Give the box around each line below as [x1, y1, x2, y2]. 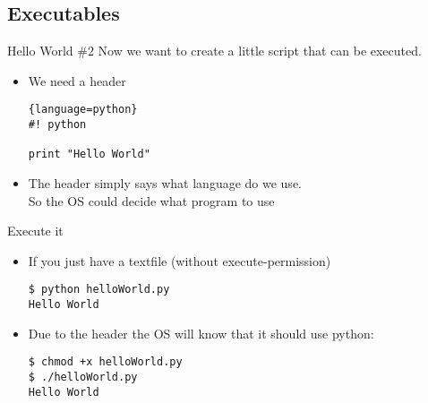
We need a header [28, 71, 126, 90]
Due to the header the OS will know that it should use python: [28, 323, 374, 342]
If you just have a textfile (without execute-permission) [28, 251, 331, 270]
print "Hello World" [28, 148, 150, 161]
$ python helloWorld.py [28, 283, 170, 296]
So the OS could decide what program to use [28, 191, 275, 210]
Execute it [7, 221, 64, 240]
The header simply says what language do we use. [28, 174, 302, 193]
